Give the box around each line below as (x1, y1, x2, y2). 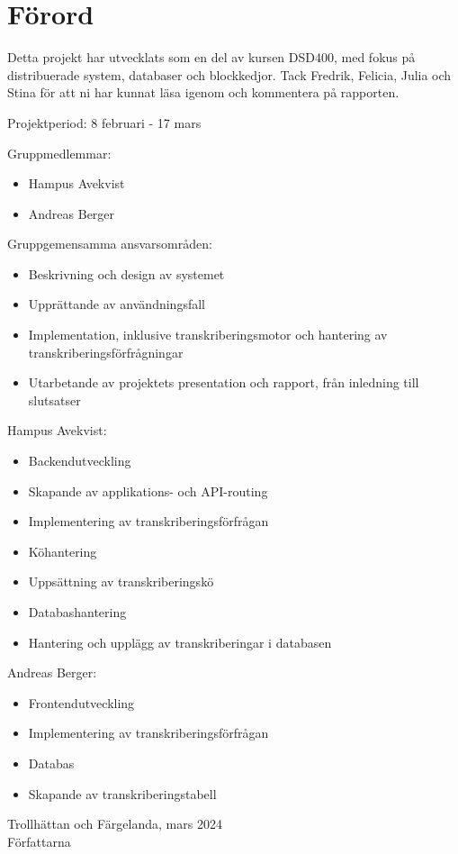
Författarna (7, 831, 71, 850)
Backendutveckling (28, 451, 131, 470)
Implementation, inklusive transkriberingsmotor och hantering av (28, 325, 388, 344)
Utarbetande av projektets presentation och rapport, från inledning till (28, 373, 419, 392)
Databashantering (28, 603, 127, 621)
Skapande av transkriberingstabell (28, 784, 217, 803)
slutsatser (28, 390, 81, 409)
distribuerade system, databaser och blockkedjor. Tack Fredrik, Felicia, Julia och (7, 65, 452, 84)
